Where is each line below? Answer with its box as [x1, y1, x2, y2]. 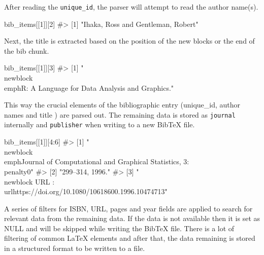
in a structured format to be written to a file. [4, 243, 145, 253]
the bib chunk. [4, 45, 49, 56]
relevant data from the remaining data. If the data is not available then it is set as [4, 213, 260, 224]
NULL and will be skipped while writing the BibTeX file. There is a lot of [4, 223, 235, 233]
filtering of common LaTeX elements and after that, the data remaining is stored [4, 233, 255, 243]
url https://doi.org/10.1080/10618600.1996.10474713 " [4, 186, 168, 197]
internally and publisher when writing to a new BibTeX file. [4, 119, 195, 130]
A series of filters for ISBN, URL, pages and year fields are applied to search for [4, 203, 253, 213]
